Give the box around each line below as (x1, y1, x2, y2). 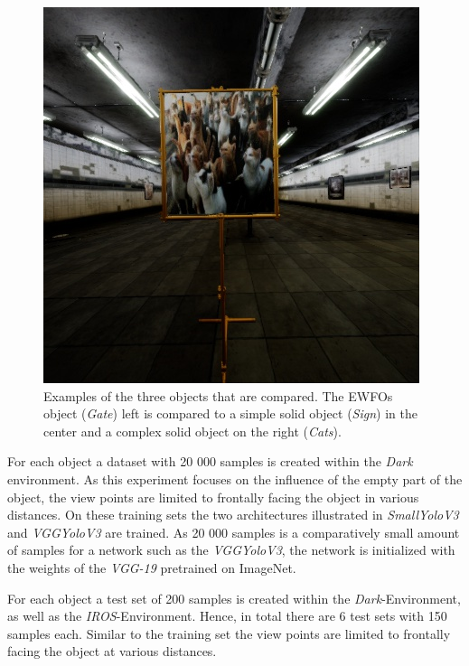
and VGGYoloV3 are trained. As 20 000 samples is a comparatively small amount (7, 522, 460, 541)
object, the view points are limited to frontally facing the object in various (7, 487, 419, 506)
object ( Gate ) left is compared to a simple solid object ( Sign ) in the (43, 404, 417, 423)
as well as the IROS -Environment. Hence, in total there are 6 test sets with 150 (7, 606, 447, 625)
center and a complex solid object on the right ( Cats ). (43, 421, 342, 440)
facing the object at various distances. (7, 642, 217, 661)
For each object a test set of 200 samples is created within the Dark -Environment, (7, 588, 461, 607)
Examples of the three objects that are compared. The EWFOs (43, 386, 393, 405)
